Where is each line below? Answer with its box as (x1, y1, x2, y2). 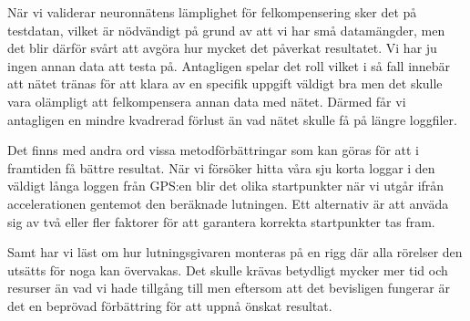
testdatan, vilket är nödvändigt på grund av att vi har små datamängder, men (7, 20, 445, 39)
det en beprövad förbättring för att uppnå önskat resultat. (7, 295, 332, 315)
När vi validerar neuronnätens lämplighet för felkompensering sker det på (7, 3, 417, 21)
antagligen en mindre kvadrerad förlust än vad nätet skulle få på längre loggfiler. (7, 109, 457, 129)
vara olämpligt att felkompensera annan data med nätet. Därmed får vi (7, 91, 406, 110)
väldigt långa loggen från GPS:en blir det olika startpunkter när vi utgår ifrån (7, 176, 444, 195)
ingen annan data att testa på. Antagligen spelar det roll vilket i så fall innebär (7, 56, 451, 75)
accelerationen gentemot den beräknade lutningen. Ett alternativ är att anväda (7, 193, 449, 212)
